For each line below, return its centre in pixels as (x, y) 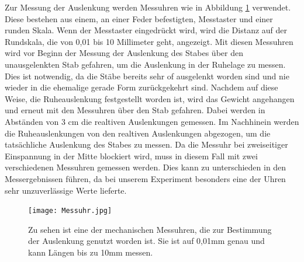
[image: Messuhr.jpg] (70, 211)
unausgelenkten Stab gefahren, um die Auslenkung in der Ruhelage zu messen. (145, 64)
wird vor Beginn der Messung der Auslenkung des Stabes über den (124, 53)
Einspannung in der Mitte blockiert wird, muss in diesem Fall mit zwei (131, 156)
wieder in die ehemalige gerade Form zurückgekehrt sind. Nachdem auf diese (141, 87)
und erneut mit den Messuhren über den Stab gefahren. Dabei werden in (135, 110)
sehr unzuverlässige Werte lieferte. (66, 190)
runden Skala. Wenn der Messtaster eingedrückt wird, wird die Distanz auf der (146, 30)
